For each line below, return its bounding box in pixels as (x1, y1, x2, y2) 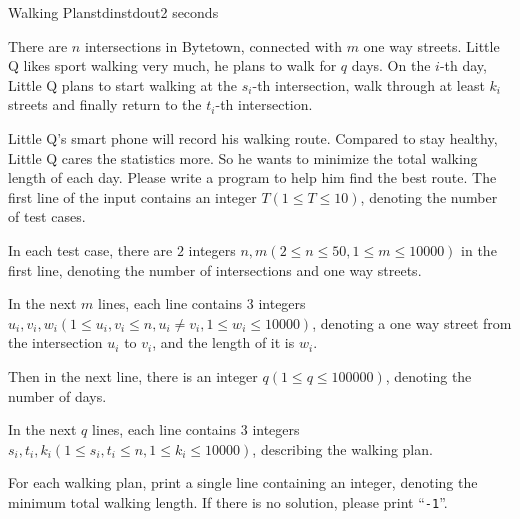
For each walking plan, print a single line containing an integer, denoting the (8, 472, 478, 493)
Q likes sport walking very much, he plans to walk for (8, 55, 337, 76)
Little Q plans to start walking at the (8, 74, 238, 95)
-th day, (439, 55, 487, 76)
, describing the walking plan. (252, 438, 433, 459)
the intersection (8, 332, 103, 353)
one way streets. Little (363, 35, 500, 56)
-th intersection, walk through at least (252, 74, 485, 95)
